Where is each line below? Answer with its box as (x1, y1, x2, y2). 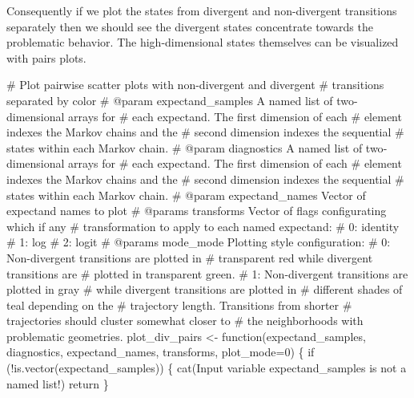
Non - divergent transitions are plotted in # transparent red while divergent (6, 249, 373, 266)
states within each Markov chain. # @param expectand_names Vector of (6, 186, 366, 203)
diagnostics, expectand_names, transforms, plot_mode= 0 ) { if (6, 343, 315, 360)
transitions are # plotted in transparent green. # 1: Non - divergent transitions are (6, 265, 408, 282)
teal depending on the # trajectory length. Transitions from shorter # (6, 296, 352, 313)
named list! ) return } (6, 375, 109, 392)
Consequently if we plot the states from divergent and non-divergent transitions (6, 2, 397, 18)
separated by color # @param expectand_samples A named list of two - (6, 91, 358, 108)
